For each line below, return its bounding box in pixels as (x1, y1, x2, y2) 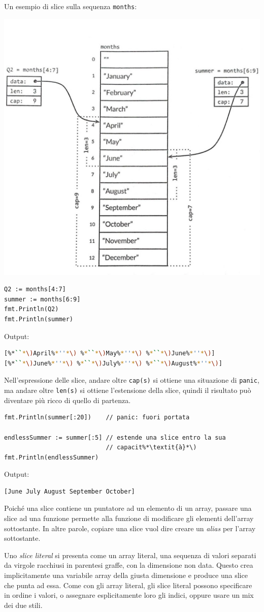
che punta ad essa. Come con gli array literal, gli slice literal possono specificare (4, 579, 252, 590)
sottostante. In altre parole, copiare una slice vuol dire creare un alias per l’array (4, 523, 256, 533)
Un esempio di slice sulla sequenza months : (4, 1, 137, 11)
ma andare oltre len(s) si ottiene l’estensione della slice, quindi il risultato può (4, 385, 251, 395)
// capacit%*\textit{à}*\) (106, 444, 197, 451)
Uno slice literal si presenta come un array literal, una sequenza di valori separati (4, 549, 256, 560)
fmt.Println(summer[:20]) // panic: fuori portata (4, 414, 190, 421)
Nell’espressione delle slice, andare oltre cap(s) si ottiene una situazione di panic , (4, 375, 259, 385)
